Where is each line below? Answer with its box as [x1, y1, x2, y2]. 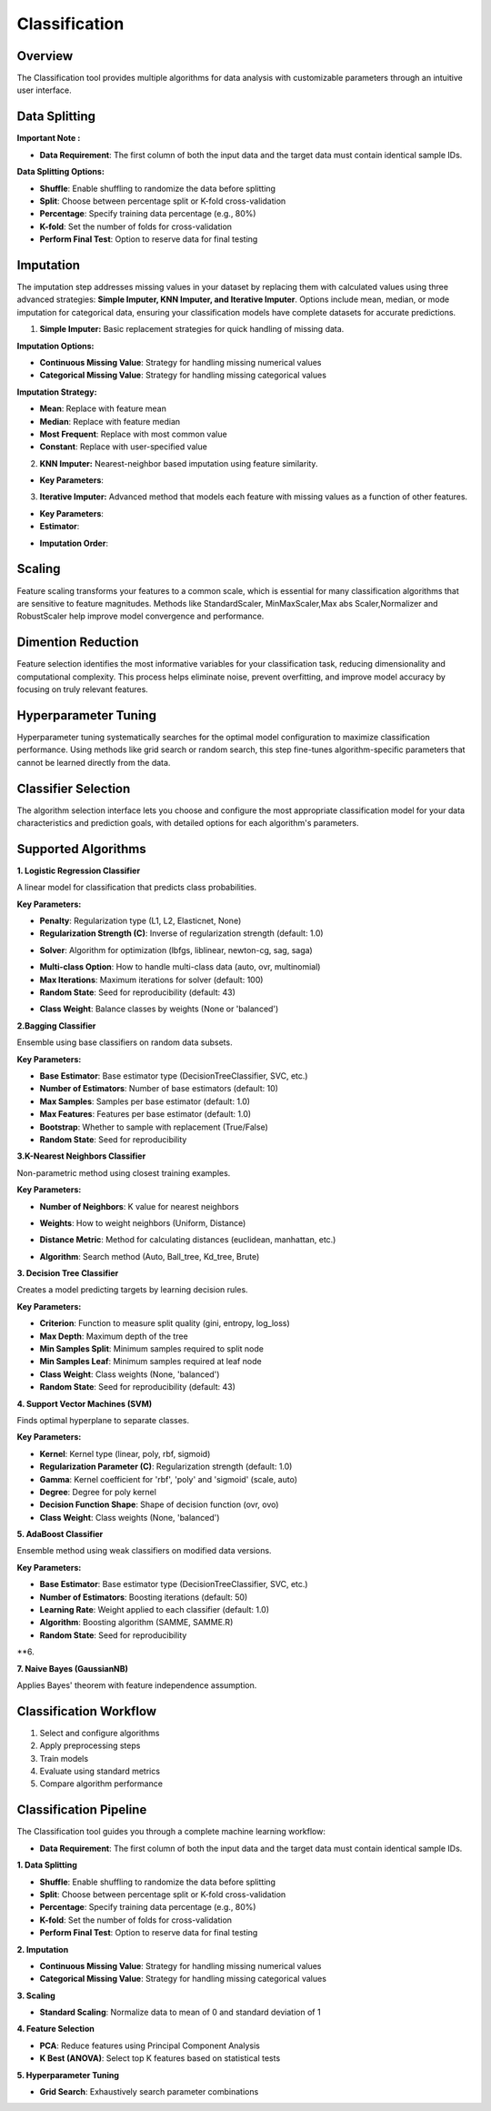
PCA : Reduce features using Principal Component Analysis [39, 2040, 261, 2051]
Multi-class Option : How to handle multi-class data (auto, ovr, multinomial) [39, 961, 321, 972]
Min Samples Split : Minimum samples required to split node [39, 1343, 264, 1354]
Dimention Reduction [16, 635, 139, 650]
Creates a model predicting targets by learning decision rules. [16, 1284, 249, 1295]
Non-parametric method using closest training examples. [16, 1167, 231, 1178]
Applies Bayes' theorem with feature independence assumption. [16, 1680, 257, 1691]
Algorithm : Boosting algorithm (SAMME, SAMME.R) [39, 1617, 234, 1628]
